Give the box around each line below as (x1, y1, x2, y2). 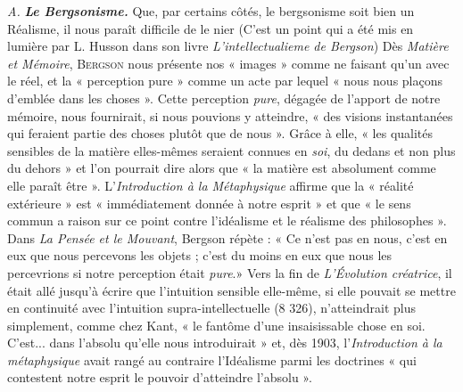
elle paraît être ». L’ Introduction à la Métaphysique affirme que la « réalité (7, 176, 414, 194)
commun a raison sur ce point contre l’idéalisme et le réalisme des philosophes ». (7, 211, 447, 230)
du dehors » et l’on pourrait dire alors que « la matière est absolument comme (7, 159, 436, 177)
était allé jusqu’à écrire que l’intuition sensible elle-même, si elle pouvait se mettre (7, 281, 456, 299)
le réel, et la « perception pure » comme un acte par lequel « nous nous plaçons (7, 71, 443, 90)
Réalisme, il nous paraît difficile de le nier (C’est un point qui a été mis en (7, 19, 414, 37)
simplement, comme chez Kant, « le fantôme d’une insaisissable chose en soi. (7, 315, 426, 334)
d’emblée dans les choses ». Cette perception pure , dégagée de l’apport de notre (7, 88, 441, 107)
